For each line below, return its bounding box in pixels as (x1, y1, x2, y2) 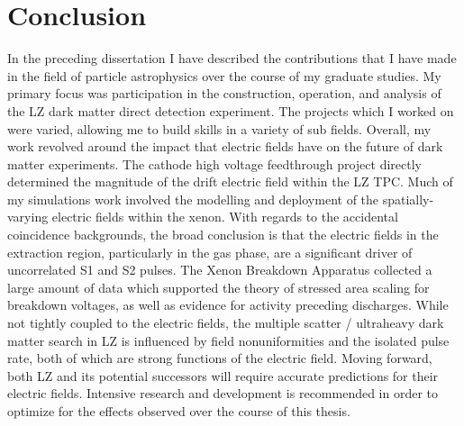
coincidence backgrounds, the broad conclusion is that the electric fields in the (7, 225, 439, 244)
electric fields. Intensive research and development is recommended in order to (7, 384, 439, 403)
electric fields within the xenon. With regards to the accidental (51, 207, 398, 226)
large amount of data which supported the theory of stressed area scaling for (7, 277, 430, 296)
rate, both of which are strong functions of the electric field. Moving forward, (7, 349, 432, 367)
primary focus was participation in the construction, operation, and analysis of (7, 84, 441, 103)
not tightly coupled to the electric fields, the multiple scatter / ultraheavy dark (7, 313, 444, 332)
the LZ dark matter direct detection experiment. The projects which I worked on (7, 101, 454, 120)
